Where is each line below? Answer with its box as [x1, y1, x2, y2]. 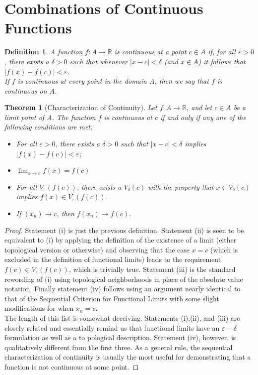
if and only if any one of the [160, 112, 246, 122]
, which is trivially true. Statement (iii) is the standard [68, 264, 236, 274]
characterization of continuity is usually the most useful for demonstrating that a [4, 352, 251, 362]
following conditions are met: [4, 122, 93, 132]
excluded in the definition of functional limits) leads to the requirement [4, 254, 221, 264]
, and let [186, 102, 212, 113]
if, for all [208, 46, 236, 57]
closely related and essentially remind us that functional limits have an [4, 322, 220, 333]
